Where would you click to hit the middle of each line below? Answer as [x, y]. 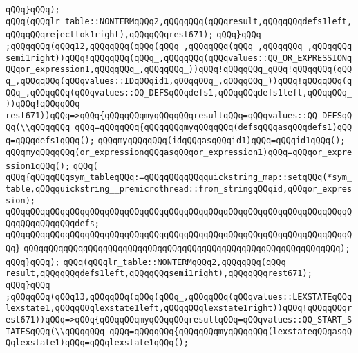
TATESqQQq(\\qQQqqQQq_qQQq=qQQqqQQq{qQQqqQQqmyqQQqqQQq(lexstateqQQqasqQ [179, 331]
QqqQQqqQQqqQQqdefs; [53, 223]
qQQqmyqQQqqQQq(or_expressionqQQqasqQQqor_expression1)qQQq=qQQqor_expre [179, 152]
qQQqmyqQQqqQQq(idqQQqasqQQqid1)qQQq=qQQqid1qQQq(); [222, 141]
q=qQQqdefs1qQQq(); [50, 141]
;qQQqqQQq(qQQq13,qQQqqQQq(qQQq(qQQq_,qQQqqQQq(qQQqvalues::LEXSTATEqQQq [179, 297]
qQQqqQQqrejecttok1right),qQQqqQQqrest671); [110, 35]
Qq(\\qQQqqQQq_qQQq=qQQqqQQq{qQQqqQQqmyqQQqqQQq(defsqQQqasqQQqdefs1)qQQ [179, 127]
